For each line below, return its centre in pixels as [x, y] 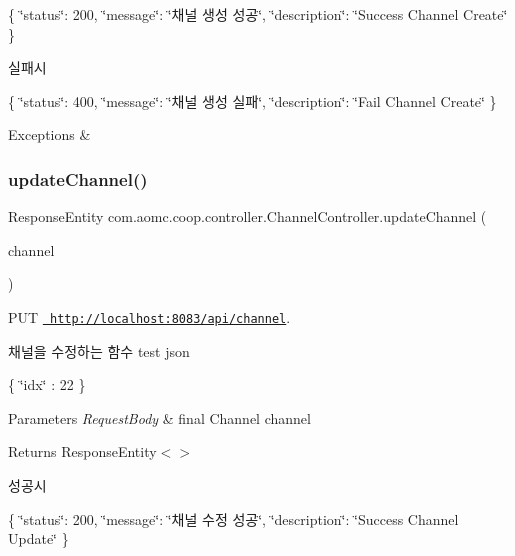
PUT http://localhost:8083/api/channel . [149, 316]
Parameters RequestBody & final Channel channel [159, 417]
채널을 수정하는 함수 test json [99, 350]
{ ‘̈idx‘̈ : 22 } [47, 384]
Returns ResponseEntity [82, 451]
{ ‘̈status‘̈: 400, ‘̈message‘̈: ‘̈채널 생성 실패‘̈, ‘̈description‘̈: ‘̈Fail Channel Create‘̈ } [252, 100]
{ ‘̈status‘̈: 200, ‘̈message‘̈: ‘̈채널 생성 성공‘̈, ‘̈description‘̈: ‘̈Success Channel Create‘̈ [258, 14]
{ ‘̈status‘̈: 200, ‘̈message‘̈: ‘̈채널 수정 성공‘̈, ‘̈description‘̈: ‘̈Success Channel [233, 518]
